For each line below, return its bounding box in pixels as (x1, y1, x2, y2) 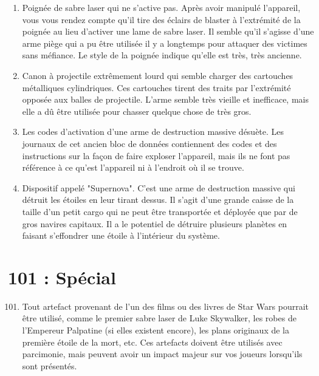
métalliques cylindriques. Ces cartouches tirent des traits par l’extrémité (22, 81, 291, 94)
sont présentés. (22, 359, 77, 372)
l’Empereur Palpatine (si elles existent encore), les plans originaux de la (22, 324, 290, 336)
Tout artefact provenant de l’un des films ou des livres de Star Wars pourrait (22, 299, 309, 312)
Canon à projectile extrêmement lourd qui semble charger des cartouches (22, 69, 293, 81)
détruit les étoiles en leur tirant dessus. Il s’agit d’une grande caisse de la (22, 193, 294, 206)
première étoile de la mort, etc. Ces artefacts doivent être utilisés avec (22, 335, 283, 348)
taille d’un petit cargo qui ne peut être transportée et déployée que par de (22, 205, 298, 217)
